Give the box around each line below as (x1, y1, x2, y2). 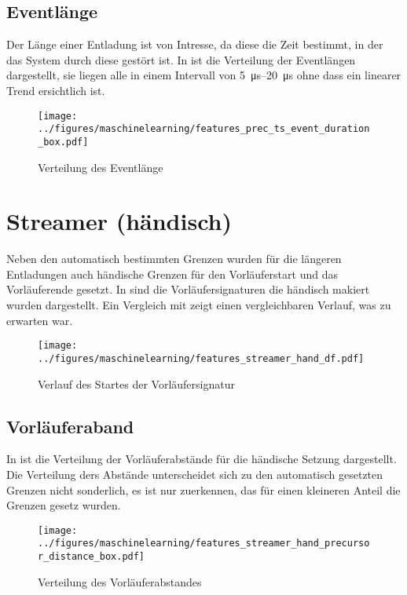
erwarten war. (6, 312, 73, 328)
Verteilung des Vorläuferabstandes (38, 573, 202, 590)
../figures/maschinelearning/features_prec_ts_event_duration (38, 123, 370, 135)
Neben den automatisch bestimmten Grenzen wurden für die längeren (6, 250, 342, 267)
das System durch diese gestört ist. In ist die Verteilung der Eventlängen (6, 51, 356, 68)
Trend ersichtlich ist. (6, 82, 105, 98)
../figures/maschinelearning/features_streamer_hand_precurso (38, 538, 370, 549)
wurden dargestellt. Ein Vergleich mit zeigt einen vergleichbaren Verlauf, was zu (6, 297, 391, 313)
